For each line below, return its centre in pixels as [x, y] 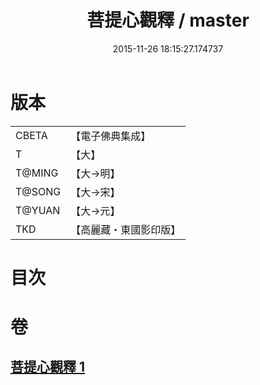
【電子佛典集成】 [111, 136]
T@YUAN [38, 210]
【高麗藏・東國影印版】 [126, 229]
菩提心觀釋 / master [168, 20]
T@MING [37, 173]
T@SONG [38, 191]
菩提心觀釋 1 [48, 367]
